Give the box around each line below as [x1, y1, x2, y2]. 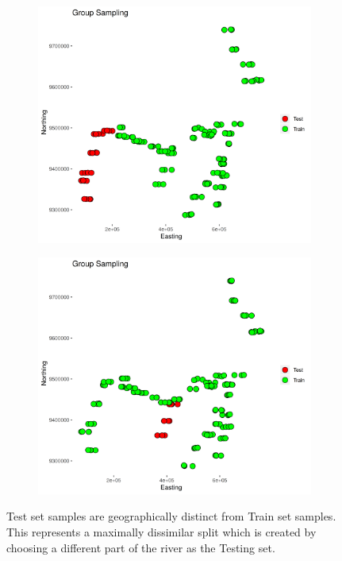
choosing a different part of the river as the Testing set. [6, 539, 275, 555]
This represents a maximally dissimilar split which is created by [6, 524, 317, 540]
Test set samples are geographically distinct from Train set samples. [6, 508, 336, 524]
